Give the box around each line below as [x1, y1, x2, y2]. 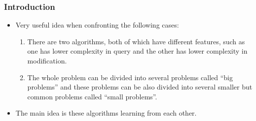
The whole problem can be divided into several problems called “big [27, 72, 233, 82]
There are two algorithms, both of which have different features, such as [27, 36, 245, 46]
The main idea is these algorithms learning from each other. [15, 108, 197, 118]
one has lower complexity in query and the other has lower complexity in [27, 46, 248, 56]
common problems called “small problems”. [27, 91, 157, 101]
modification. [27, 56, 67, 65]
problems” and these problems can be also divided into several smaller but [27, 82, 253, 92]
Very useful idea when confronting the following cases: [15, 20, 179, 30]
